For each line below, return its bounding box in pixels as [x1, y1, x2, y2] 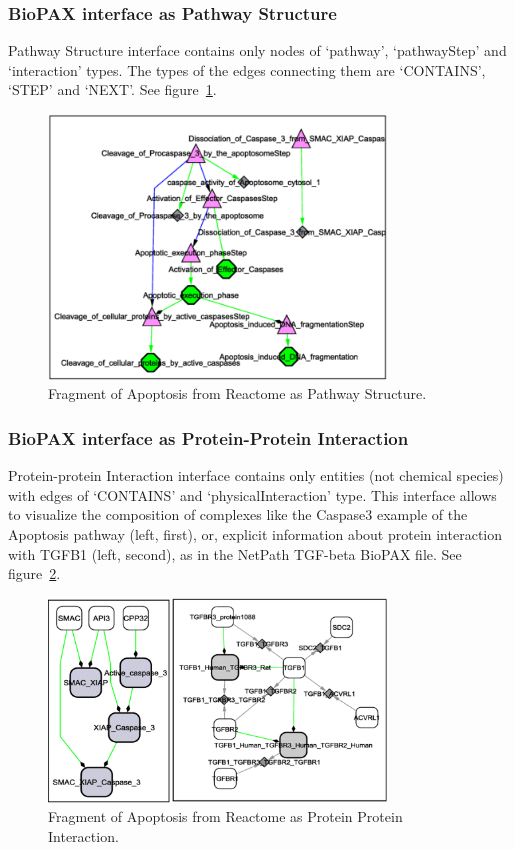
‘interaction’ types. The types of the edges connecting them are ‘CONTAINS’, [8, 59, 486, 80]
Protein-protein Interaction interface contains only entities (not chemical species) [8, 465, 504, 486]
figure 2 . [8, 563, 61, 584]
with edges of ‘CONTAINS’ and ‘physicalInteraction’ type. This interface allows [8, 484, 497, 505]
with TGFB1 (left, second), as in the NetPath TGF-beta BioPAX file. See [8, 543, 462, 564]
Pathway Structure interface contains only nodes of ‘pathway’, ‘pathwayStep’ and [8, 40, 507, 61]
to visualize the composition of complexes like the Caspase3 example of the [8, 504, 468, 525]
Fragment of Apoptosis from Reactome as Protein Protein [48, 806, 403, 827]
